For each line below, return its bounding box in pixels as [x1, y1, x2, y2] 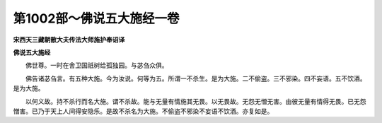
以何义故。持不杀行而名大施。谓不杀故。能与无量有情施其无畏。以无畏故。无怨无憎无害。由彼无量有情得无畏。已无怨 [25, 97, 366, 105]
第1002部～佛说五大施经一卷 [13, 11, 180, 26]
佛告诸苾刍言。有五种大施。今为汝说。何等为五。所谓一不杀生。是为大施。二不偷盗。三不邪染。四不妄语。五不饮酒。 [25, 74, 366, 83]
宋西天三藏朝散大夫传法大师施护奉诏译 [13, 35, 125, 44]
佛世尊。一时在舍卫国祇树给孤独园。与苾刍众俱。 [25, 61, 168, 70]
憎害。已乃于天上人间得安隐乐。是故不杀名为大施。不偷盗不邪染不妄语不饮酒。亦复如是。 [13, 107, 274, 115]
